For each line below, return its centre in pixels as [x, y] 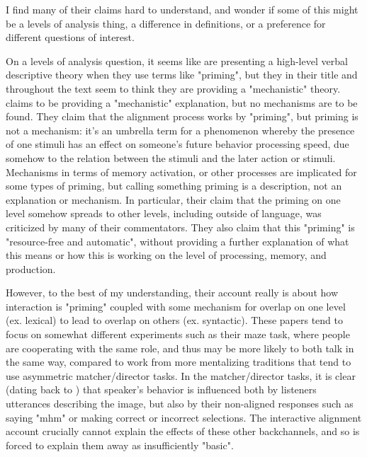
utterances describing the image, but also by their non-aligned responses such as [180, 404]
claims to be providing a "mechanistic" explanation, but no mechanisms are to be [182, 102]
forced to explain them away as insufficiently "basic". [120, 445]
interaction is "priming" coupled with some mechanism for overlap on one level [176, 306]
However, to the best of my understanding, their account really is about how [172, 293]
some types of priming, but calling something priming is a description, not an [174, 186]
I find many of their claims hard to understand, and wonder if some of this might [182, 9]
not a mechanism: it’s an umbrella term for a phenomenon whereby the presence [180, 130]
